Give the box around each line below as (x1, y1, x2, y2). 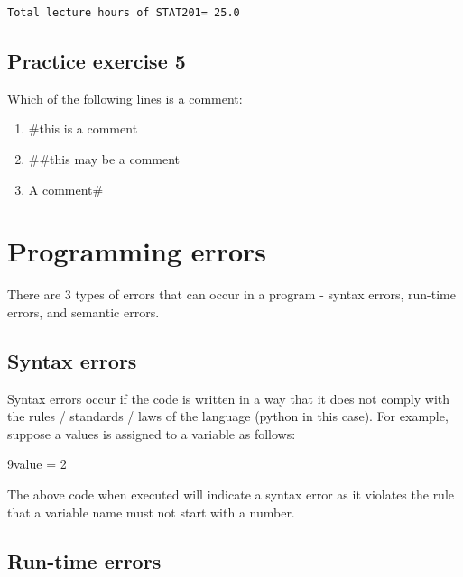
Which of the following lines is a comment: (7, 88, 243, 107)
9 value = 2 (7, 454, 67, 473)
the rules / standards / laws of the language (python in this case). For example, (7, 407, 449, 426)
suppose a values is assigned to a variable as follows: (7, 424, 296, 443)
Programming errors (7, 233, 267, 270)
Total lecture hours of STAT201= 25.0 (7, 6, 240, 19)
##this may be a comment (28, 149, 181, 168)
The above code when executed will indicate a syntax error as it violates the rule (7, 485, 455, 504)
